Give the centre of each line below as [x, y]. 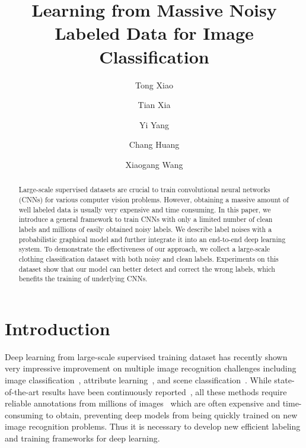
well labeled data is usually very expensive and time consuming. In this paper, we [145, 209]
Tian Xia [154, 105]
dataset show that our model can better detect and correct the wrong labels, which [147, 269]
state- [284, 379]
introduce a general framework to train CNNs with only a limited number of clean [146, 219]
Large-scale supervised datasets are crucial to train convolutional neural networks [144, 190]
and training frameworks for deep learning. [82, 438]
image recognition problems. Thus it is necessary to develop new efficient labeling [153, 426]
